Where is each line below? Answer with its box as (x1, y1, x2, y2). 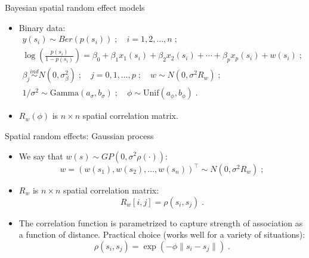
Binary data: (18, 21, 66, 33)
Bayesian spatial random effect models (5, 1, 145, 13)
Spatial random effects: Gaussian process (5, 129, 154, 142)
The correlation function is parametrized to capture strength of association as (18, 216, 303, 229)
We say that (18, 149, 63, 162)
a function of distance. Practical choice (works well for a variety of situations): (18, 228, 305, 241)
